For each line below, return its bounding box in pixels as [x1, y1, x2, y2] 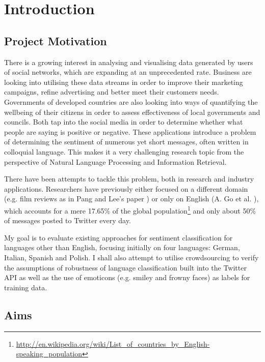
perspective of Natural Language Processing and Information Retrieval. [4, 156, 227, 167]
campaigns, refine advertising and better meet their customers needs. [4, 86, 219, 97]
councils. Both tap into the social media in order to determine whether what [4, 116, 243, 127]
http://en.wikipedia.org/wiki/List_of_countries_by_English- [16, 338, 210, 349]
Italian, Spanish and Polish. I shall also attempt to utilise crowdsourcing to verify [4, 252, 259, 262]
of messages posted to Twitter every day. [4, 215, 131, 226]
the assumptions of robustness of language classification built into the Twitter [4, 262, 247, 273]
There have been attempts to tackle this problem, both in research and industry [4, 173, 254, 184]
